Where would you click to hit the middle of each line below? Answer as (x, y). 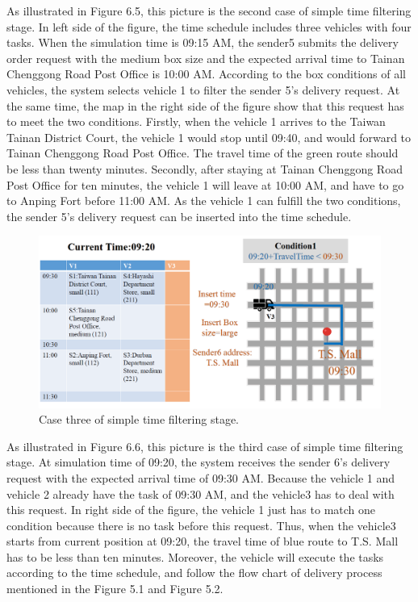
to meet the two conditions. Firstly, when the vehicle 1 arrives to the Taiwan (196, 121)
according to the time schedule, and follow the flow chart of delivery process (194, 573)
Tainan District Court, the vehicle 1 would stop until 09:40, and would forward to (209, 137)
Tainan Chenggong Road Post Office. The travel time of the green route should (203, 153)
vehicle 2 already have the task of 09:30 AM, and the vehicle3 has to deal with (201, 493)
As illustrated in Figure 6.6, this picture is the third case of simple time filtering (205, 446)
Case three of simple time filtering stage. (139, 419)
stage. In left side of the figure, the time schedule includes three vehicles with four (209, 26)
